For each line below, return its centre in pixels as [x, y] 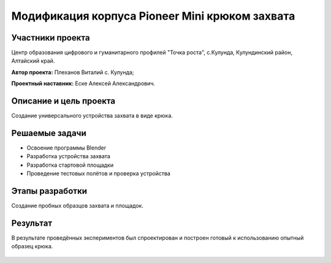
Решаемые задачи [49, 133]
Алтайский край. [33, 61]
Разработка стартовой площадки [70, 165]
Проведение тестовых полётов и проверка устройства [99, 173]
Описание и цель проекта [63, 101]
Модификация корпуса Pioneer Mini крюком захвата [153, 16]
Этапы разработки [49, 191]
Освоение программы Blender [67, 148]
